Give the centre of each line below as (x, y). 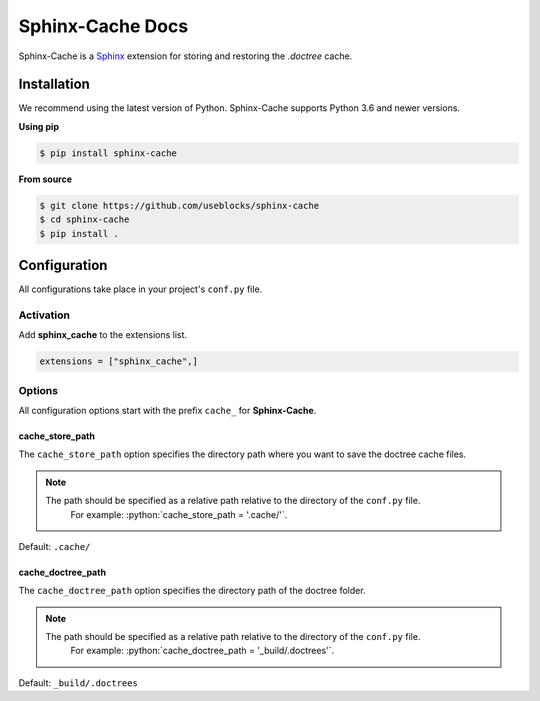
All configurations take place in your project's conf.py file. (140, 289)
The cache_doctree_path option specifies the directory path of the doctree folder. (192, 591)
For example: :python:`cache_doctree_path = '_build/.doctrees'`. (202, 651)
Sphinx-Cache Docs (103, 26)
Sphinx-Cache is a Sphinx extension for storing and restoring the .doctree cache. (185, 56)
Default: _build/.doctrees (78, 682)
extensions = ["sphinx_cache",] (119, 361)
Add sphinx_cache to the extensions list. (103, 335)
